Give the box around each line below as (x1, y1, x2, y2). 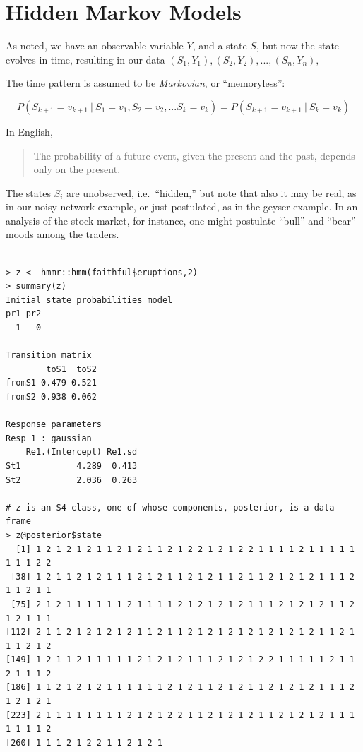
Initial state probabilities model (6, 294, 173, 305)
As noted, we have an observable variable (6, 38, 184, 53)
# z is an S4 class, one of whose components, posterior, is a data (6, 502, 335, 513)
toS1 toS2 (46, 364, 97, 374)
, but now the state (256, 38, 340, 53)
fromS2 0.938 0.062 (6, 392, 97, 402)
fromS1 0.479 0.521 (6, 378, 97, 388)
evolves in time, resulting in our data (6, 52, 165, 66)
